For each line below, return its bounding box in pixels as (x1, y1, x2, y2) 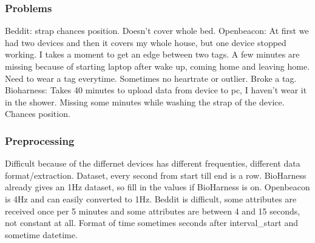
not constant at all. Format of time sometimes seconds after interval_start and (5, 216, 298, 229)
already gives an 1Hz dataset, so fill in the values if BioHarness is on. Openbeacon (5, 181, 310, 193)
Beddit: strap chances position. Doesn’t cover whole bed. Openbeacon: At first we (5, 24, 309, 37)
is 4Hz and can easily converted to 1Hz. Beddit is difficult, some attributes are (5, 192, 297, 205)
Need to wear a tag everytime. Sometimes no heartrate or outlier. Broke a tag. (5, 72, 297, 84)
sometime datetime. (5, 228, 78, 241)
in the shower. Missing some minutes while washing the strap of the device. (5, 95, 285, 108)
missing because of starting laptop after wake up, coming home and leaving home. (5, 60, 310, 72)
